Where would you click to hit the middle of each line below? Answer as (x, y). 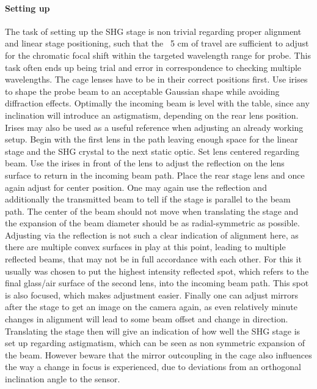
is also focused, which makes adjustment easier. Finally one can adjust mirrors (152, 295)
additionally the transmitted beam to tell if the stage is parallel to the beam (148, 199)
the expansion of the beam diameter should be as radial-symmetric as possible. (152, 223)
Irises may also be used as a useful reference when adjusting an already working (154, 127)
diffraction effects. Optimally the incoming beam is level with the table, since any (157, 103)
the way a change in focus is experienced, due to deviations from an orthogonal (153, 367)
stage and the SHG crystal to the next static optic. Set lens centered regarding (152, 151)
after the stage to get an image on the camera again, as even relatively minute (151, 307)
